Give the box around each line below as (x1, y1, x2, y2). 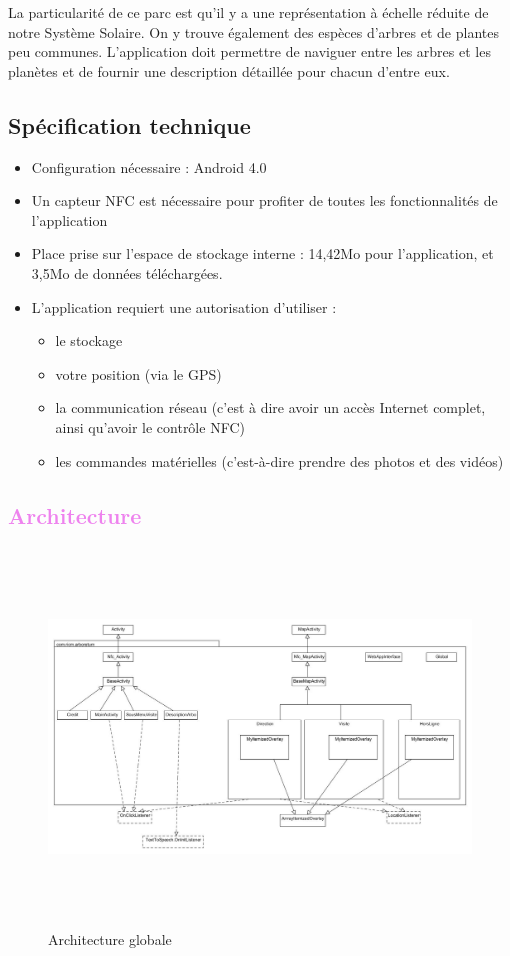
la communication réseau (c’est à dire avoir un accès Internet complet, (55, 397, 486, 418)
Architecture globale (48, 928, 172, 949)
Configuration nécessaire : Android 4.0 (31, 156, 267, 177)
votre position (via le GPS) (55, 363, 222, 384)
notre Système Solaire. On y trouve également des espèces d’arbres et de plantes (8, 21, 499, 42)
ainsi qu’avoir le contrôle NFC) (55, 416, 245, 437)
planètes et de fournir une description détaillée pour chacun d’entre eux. (8, 60, 450, 81)
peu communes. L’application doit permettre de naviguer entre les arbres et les (8, 41, 491, 62)
